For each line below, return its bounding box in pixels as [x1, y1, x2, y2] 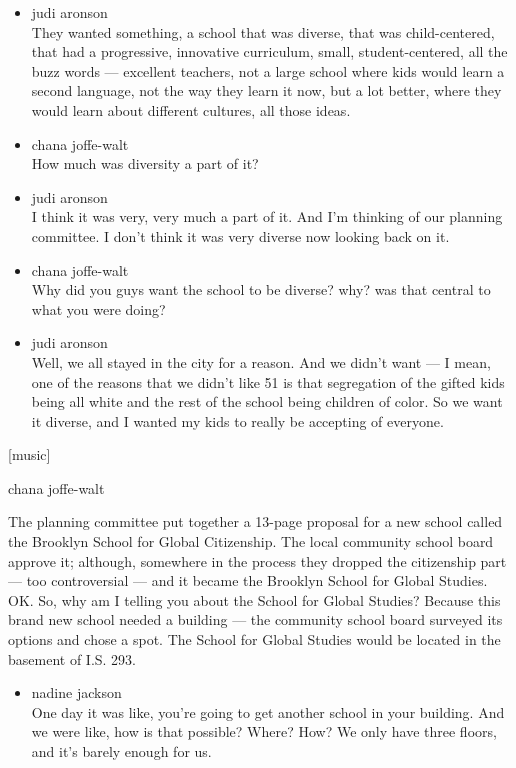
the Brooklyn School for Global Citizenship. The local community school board [8, 531, 494, 552]
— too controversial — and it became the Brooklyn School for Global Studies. [8, 570, 488, 591]
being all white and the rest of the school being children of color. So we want [31, 391, 503, 412]
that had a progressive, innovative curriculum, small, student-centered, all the [31, 41, 508, 62]
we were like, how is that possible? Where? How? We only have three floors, [31, 721, 497, 742]
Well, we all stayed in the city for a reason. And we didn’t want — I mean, [31, 351, 491, 372]
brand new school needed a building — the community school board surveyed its [8, 609, 503, 630]
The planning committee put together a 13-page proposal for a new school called [8, 511, 503, 532]
